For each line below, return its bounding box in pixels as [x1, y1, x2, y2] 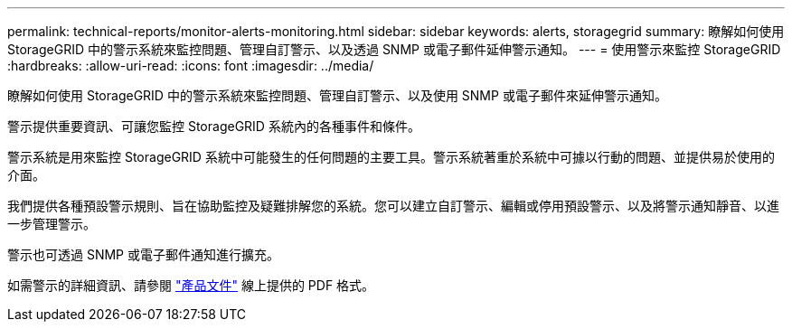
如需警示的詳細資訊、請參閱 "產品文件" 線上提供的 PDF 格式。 [7, 277, 375, 293]
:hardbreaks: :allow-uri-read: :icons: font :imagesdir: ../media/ [7, 58, 374, 73]
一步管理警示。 [7, 216, 96, 231]
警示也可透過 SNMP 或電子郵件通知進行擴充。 [7, 247, 279, 262]
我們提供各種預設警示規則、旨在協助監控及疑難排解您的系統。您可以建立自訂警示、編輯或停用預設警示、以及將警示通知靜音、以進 [7, 198, 779, 213]
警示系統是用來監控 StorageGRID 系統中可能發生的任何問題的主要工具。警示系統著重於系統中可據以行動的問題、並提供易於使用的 [7, 149, 775, 164]
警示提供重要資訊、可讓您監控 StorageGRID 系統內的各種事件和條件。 [7, 118, 420, 134]
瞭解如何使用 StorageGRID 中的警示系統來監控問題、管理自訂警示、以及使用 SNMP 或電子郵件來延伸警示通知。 [7, 88, 667, 103]
